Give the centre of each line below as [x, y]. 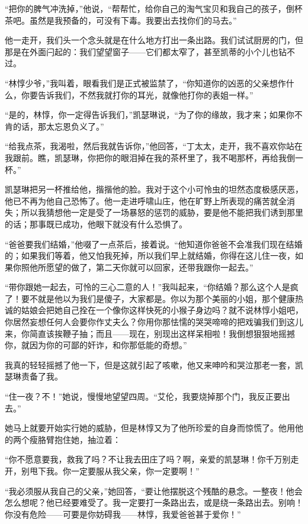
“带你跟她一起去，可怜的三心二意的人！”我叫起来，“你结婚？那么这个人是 [147, 287]
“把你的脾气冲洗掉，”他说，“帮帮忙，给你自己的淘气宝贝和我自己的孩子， [145, 8]
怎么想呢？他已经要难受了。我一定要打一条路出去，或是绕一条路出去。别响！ [154, 502]
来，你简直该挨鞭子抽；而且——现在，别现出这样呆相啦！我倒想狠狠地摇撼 [150, 333]
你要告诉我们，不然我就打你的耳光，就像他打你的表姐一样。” [137, 94]
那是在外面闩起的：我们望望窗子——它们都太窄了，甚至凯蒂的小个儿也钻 [146, 51]
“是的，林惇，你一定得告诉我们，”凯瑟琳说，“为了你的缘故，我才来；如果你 [150, 115]
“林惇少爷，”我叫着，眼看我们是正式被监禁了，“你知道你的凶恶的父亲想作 [145, 83]
